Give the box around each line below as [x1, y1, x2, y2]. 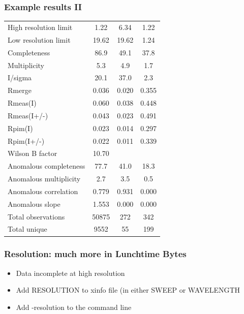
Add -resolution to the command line [16, 301, 132, 312]
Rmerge [8, 85, 32, 96]
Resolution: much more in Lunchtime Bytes [4, 247, 187, 260]
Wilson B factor [8, 148, 57, 159]
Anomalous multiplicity [8, 173, 81, 184]
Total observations [8, 211, 65, 222]
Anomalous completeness [8, 161, 85, 171]
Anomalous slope [8, 198, 60, 209]
